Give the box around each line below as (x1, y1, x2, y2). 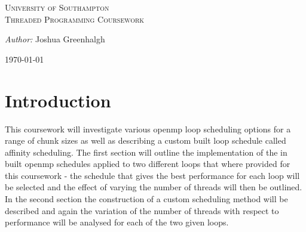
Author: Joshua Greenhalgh (5, 33, 105, 45)
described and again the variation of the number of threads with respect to (5, 204, 279, 216)
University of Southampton (5, 1, 109, 13)
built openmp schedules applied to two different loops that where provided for (5, 157, 290, 170)
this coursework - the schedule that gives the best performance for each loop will (5, 169, 300, 181)
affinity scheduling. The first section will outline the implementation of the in (5, 146, 287, 158)
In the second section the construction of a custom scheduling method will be (5, 193, 288, 205)
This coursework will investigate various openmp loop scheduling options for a (5, 122, 291, 135)
